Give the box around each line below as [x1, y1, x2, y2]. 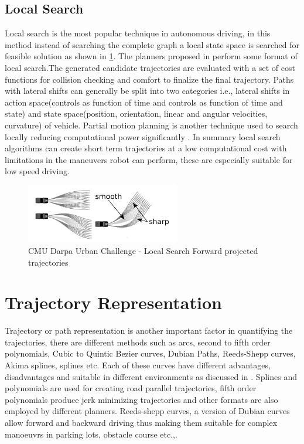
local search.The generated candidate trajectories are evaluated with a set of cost [5, 61, 295, 73]
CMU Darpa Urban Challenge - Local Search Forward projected [28, 244, 258, 256]
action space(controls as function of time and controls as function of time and [5, 96, 283, 108]
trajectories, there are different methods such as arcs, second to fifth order [5, 335, 271, 348]
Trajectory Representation [5, 290, 222, 314]
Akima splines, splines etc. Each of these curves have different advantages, [5, 359, 271, 371]
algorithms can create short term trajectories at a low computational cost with [5, 142, 287, 154]
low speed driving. [5, 165, 70, 177]
